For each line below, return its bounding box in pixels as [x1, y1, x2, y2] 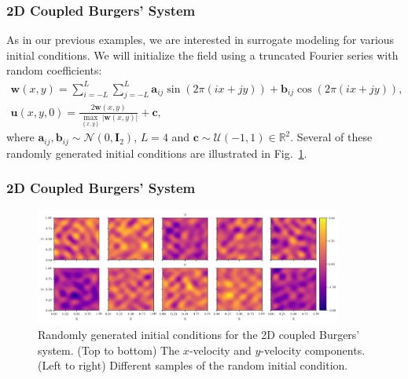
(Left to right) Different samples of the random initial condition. [38, 357, 348, 374]
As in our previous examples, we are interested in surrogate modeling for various [6, 31, 395, 48]
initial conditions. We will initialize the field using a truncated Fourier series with [6, 46, 399, 63]
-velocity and [189, 341, 252, 358]
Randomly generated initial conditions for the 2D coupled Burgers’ [38, 326, 360, 343]
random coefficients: [6, 62, 102, 78]
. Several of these [290, 129, 373, 145]
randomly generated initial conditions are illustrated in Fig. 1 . [6, 144, 307, 161]
